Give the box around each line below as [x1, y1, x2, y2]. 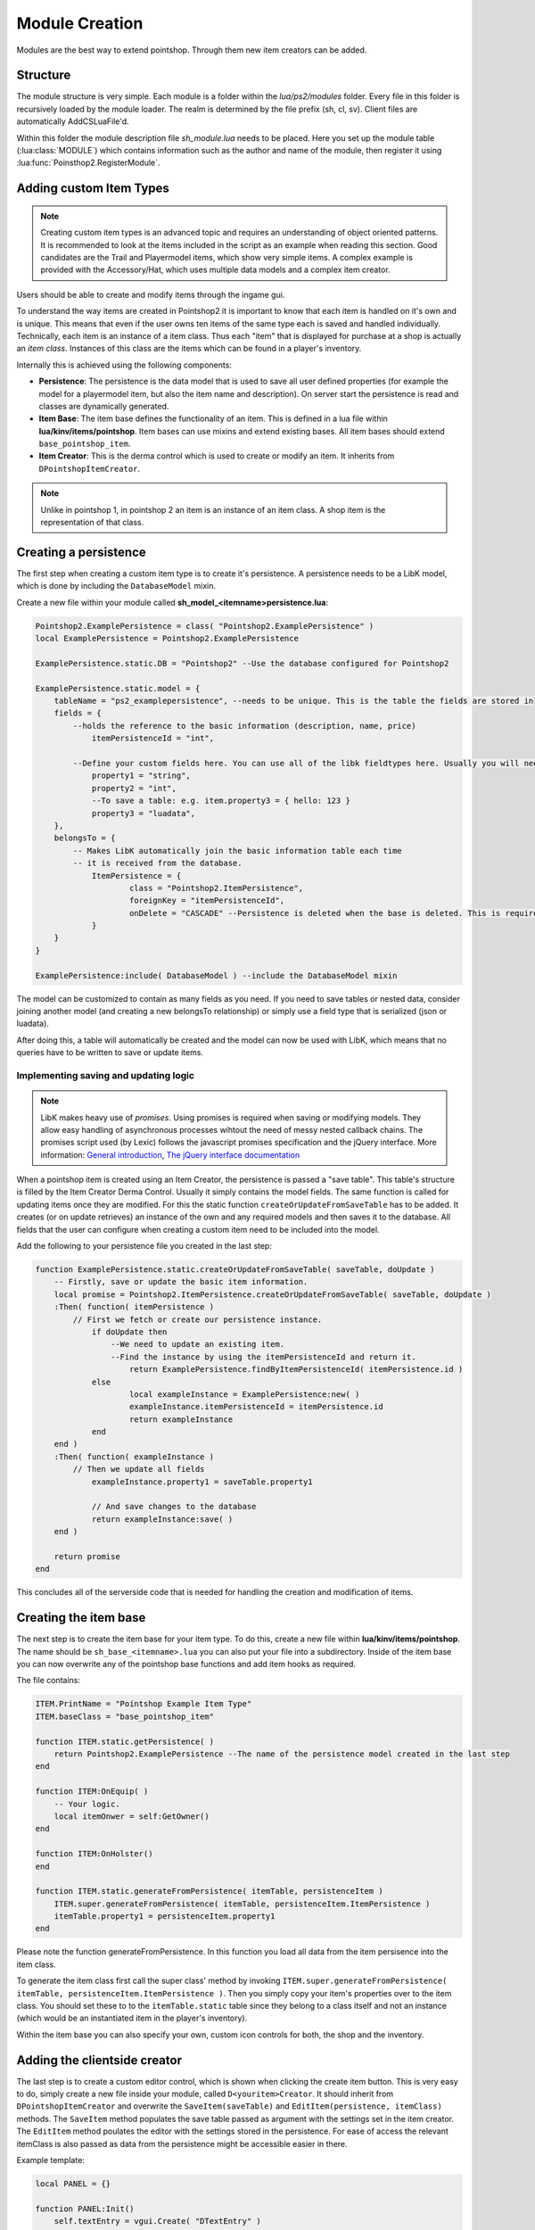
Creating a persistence [16, 544, 146, 559]
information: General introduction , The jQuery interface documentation [40, 1149, 300, 1160]
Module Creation [16, 13, 144, 33]
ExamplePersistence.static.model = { [35, 683, 201, 693]
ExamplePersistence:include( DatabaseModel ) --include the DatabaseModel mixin [35, 970, 398, 980]
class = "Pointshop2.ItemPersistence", [129, 883, 304, 893]
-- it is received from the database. [72, 858, 243, 869]
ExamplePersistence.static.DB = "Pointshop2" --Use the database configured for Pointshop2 [35, 658, 449, 668]
